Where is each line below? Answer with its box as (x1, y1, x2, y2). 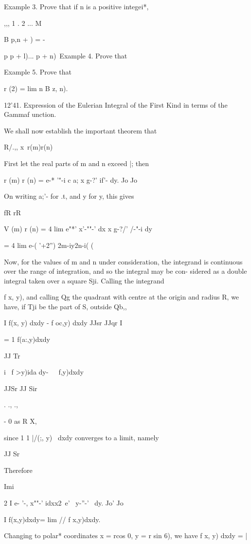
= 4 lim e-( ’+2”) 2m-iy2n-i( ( (4, 240, 94, 250)
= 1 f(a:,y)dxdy (4, 334, 50, 344)
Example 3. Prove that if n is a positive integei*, (4, 1, 149, 11)
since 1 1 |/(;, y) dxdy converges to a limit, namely (4, 432, 159, 442)
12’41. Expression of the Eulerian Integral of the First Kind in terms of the (4, 99, 228, 110)
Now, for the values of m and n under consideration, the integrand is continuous (4, 256, 243, 266)
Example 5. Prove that (4, 67, 72, 77)
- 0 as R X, (4, 416, 37, 426)
